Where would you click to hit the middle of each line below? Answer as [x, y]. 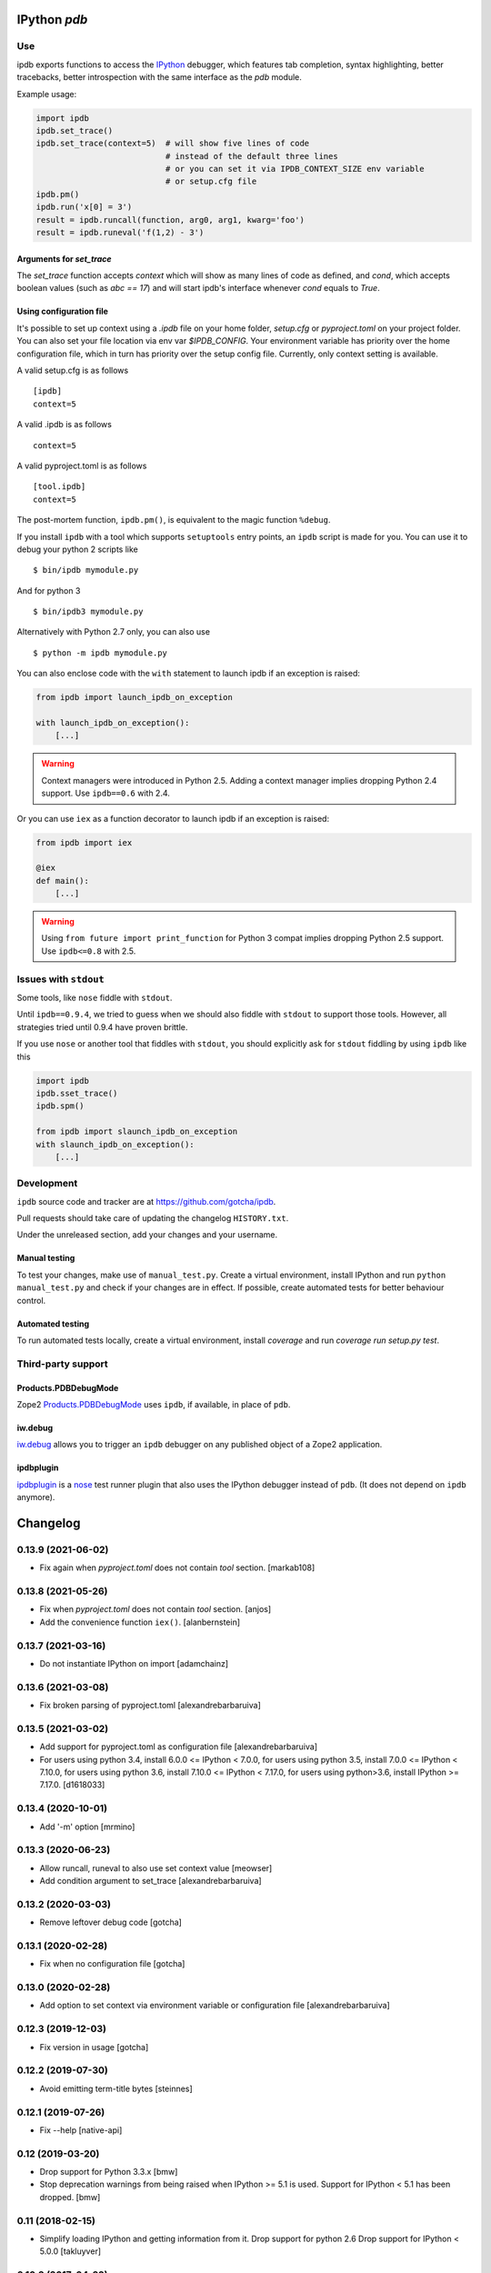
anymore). [36, 1497]
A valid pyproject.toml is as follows [82, 466]
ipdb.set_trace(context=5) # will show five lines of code [173, 144]
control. [31, 1300]
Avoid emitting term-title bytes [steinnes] [116, 2088]
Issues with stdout [60, 979]
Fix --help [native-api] [81, 2130]
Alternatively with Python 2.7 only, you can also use [114, 632]
